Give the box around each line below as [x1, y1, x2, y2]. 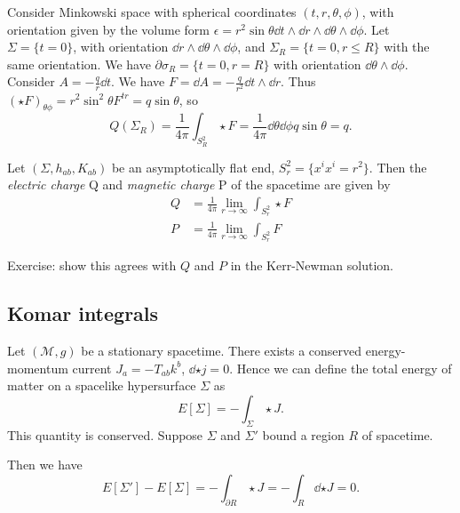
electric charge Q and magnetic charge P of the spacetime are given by [7, 175, 391, 194]
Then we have [7, 455, 83, 474]
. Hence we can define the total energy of [229, 358, 452, 377]
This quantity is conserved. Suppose [7, 425, 203, 444]
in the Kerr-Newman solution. [230, 256, 393, 275]
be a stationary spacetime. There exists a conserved [81, 341, 362, 359]
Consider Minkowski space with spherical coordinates [7, 3, 297, 20]
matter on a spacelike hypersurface [7, 376, 196, 395]
